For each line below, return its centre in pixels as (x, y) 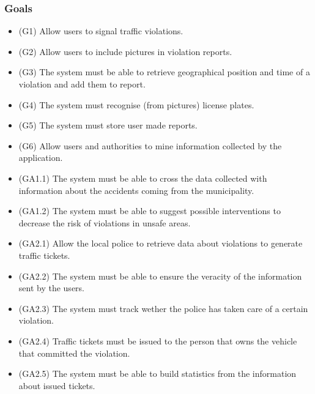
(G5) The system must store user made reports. (108, 125)
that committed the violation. (74, 353)
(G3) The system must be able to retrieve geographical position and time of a (164, 72)
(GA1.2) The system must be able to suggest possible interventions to (150, 211)
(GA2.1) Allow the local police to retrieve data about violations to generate (161, 243)
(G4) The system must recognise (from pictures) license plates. (136, 104)
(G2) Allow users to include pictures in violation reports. (125, 51)
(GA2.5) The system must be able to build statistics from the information (157, 374)
